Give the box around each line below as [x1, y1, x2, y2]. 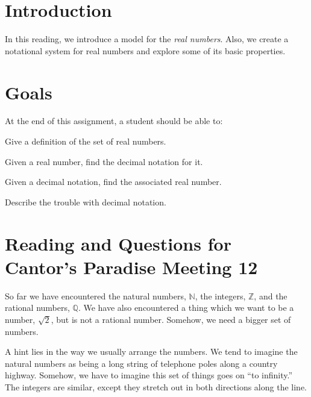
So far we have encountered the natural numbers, [5, 289, 186, 302]
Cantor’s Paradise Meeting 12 [5, 254, 258, 279]
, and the [254, 289, 287, 302]
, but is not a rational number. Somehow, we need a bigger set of [51, 313, 291, 325]
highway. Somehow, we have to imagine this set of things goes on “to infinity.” [5, 369, 293, 381]
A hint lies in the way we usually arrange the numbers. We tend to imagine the [5, 345, 298, 358]
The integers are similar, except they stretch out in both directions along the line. [5, 380, 307, 393]
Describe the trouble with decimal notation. [5, 195, 166, 208]
